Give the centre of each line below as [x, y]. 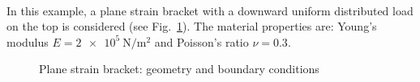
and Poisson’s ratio [201, 41]
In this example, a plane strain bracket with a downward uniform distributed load [210, 10]
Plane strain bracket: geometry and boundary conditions [179, 69]
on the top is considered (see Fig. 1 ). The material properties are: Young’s [192, 26]
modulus [28, 41]
